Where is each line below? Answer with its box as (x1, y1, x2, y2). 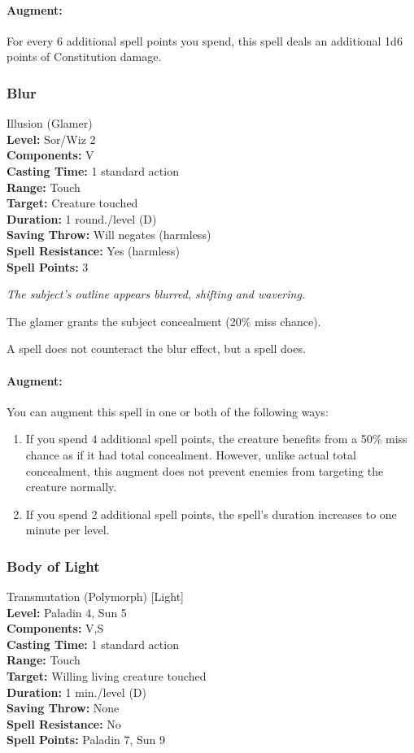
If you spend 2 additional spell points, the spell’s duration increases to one (25, 505, 397, 522)
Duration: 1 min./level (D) (7, 683, 146, 700)
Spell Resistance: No (7, 715, 121, 732)
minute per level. (25, 521, 110, 538)
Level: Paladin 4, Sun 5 (7, 603, 127, 620)
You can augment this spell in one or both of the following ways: (7, 403, 329, 420)
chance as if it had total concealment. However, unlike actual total (25, 446, 356, 463)
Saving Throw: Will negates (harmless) (7, 226, 211, 243)
